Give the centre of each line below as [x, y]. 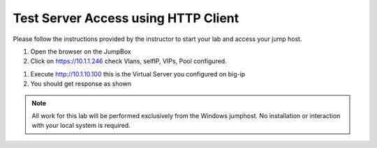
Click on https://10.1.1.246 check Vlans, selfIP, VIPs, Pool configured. [128, 61]
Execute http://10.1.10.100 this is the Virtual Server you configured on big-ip [138, 74]
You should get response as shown [81, 84]
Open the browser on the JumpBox [81, 51]
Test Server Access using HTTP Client [126, 18]
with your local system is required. [81, 126]
